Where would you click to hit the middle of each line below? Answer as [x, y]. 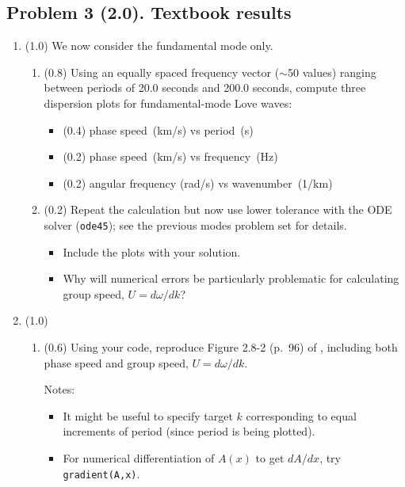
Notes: [59, 389]
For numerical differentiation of [139, 457]
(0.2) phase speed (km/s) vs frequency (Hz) [170, 156]
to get [270, 457]
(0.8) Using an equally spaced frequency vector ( [162, 72]
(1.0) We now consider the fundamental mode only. [149, 46]
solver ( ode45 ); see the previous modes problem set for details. [195, 224]
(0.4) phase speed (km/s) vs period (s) [158, 129]
